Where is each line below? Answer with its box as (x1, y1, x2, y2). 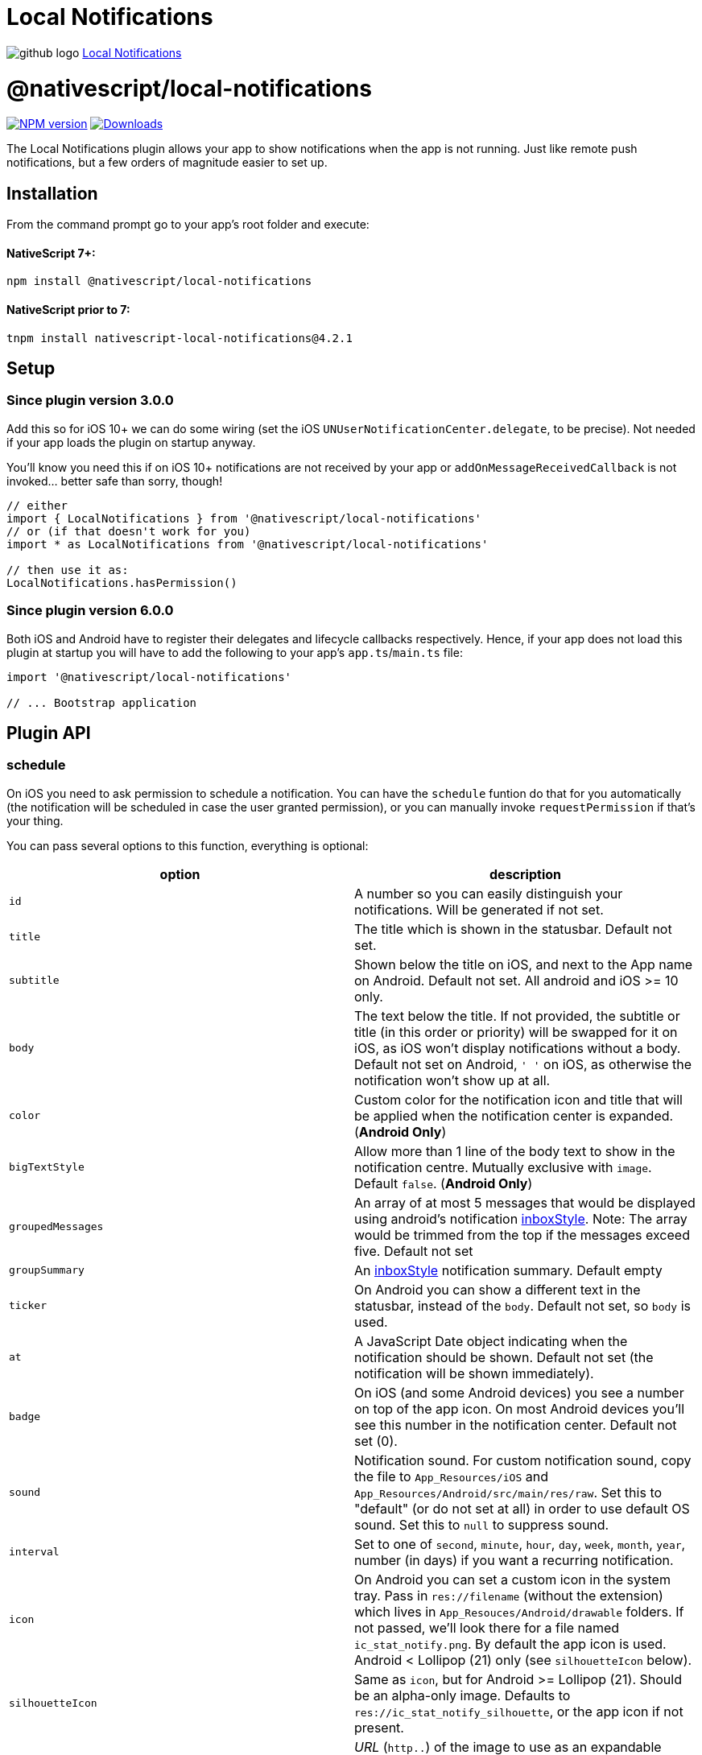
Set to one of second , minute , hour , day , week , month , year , (354, 1535, 686, 1552)
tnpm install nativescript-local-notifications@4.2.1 (6, 331, 353, 345)
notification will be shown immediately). (354, 1365, 594, 1381)
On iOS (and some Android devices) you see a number (354, 1384, 684, 1401)
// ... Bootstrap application (6, 696, 197, 709)
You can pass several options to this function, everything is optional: (6, 838, 369, 853)
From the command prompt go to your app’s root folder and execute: (6, 217, 370, 232)
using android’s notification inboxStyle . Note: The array (354, 1210, 688, 1227)
